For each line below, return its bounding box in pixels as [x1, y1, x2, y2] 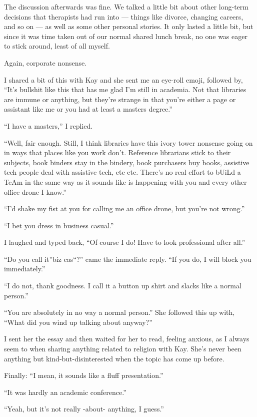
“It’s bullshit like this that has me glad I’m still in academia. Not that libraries [4, 84, 246, 95]
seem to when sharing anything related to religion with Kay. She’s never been [4, 343, 241, 354]
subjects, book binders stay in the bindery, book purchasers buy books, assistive [4, 157, 249, 167]
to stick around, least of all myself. [4, 41, 110, 51]
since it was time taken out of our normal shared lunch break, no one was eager [4, 31, 247, 41]
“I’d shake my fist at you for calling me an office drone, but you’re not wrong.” [4, 203, 245, 214]
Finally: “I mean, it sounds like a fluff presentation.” [4, 370, 163, 380]
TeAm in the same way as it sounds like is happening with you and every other [4, 176, 247, 187]
